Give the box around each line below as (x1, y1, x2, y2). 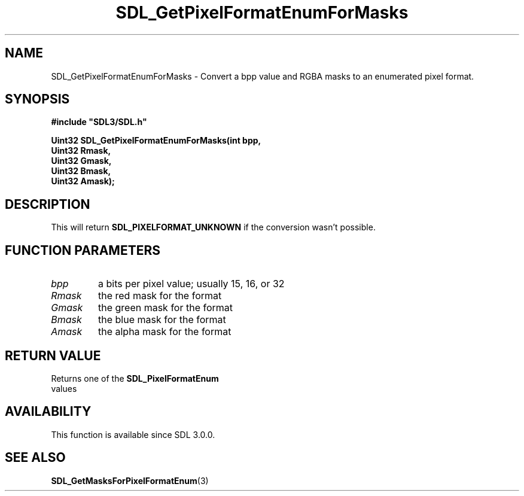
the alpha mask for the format (98, 325, 231, 338)
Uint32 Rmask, (51, 145, 111, 156)
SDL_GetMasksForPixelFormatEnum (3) (51, 475, 209, 486)
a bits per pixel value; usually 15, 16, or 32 (98, 278, 285, 290)
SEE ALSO (5, 450, 66, 465)
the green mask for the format (98, 302, 233, 314)
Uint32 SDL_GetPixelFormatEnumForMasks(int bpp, (51, 135, 261, 146)
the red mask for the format (98, 290, 222, 302)
